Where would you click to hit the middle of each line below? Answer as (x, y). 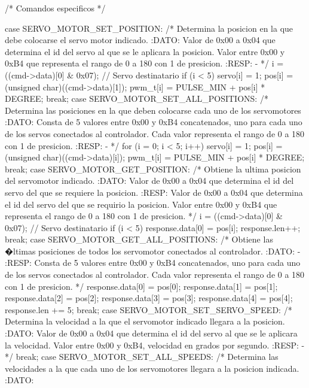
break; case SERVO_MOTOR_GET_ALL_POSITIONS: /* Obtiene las (139, 239)
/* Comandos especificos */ (55, 8)
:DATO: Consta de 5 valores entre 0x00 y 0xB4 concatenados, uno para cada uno (154, 122)
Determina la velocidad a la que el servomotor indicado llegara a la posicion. (145, 321)
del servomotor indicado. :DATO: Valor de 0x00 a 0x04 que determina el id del (149, 181)
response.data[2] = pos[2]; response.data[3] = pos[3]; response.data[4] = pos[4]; (149, 298)
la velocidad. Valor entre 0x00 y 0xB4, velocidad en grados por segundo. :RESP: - (155, 345)
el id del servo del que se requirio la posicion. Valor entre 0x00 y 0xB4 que (141, 204)
